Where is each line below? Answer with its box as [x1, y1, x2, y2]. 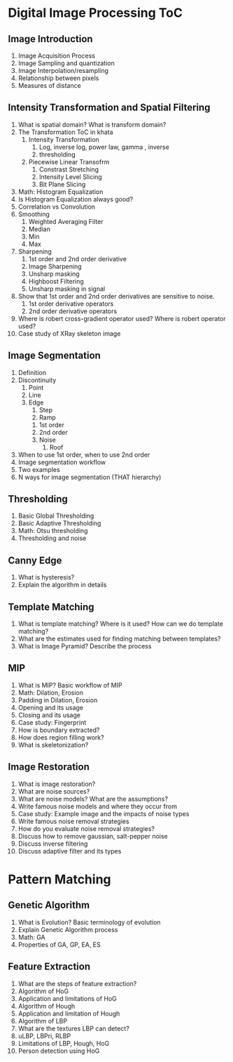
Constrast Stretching [38, 165, 99, 173]
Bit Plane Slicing [38, 180, 86, 188]
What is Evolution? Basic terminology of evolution [17, 918, 161, 926]
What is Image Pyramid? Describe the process [17, 642, 152, 650]
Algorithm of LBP [17, 1016, 68, 1025]
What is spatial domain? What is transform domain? [17, 120, 167, 129]
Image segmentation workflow [17, 458, 106, 466]
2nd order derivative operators [28, 307, 118, 315]
